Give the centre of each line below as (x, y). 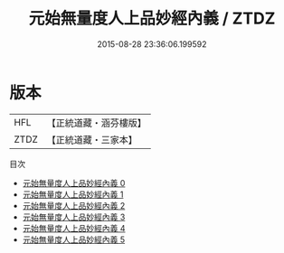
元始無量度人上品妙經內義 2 (74, 205)
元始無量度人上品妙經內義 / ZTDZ (152, 19)
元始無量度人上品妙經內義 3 (74, 217)
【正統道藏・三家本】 (92, 139)
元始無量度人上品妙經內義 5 (74, 239)
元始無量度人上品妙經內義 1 (73, 194)
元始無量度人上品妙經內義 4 (74, 228)
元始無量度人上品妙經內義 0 (74, 183)
